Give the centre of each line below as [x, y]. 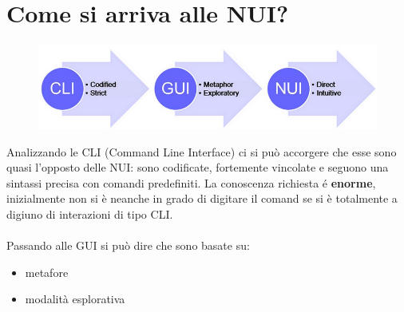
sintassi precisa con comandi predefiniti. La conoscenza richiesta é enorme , [191, 182]
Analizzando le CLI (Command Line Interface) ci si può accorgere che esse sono [202, 151]
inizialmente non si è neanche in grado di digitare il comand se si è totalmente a [202, 198]
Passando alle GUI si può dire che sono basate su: [128, 245]
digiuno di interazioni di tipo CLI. [90, 213]
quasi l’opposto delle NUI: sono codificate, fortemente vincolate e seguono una [198, 167]
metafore [47, 272]
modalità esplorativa [75, 299]
